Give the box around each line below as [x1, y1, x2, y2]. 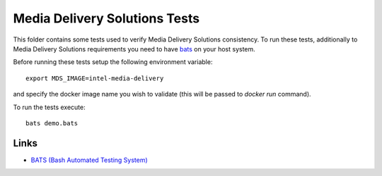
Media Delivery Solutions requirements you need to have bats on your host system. [13, 44, 256, 53]
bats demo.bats [25, 119, 79, 127]
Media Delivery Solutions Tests [13, 11, 200, 26]
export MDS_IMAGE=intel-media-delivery [25, 74, 164, 82]
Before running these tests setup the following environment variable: [13, 58, 213, 66]
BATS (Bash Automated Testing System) [30, 156, 148, 164]
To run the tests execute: [13, 103, 86, 111]
